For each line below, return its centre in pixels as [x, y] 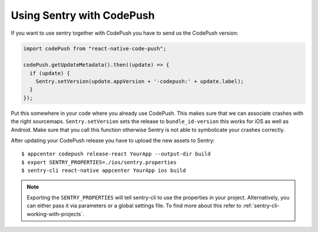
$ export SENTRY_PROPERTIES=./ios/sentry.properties [99, 162]
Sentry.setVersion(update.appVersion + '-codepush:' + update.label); [140, 82]
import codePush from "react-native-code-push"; [95, 48]
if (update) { [50, 73]
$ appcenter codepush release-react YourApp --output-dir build [116, 154]
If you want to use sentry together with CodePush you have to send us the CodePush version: [125, 33]
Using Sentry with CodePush [83, 15]
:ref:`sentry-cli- [261, 206]
